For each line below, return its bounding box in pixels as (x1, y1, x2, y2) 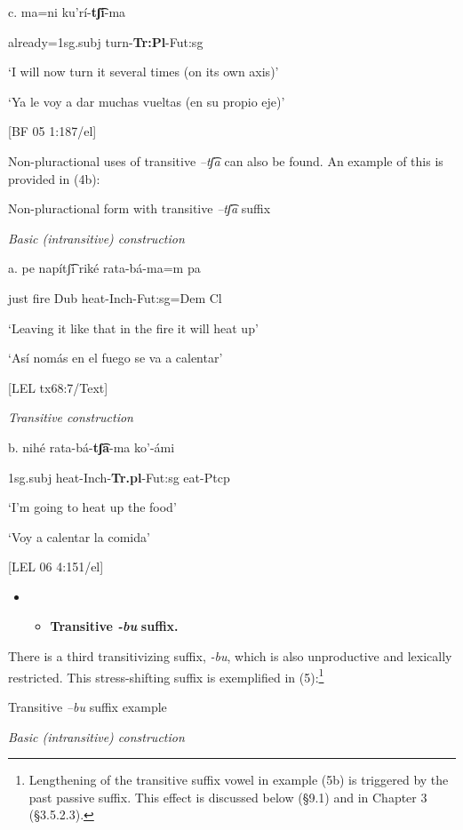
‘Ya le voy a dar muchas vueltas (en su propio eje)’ (8, 92, 285, 110)
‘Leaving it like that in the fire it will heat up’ (8, 318, 259, 337)
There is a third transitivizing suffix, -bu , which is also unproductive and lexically (8, 647, 452, 666)
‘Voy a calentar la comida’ (8, 527, 150, 546)
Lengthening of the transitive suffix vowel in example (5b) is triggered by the (28, 770, 449, 789)
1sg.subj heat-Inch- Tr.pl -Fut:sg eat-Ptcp (8, 467, 230, 486)
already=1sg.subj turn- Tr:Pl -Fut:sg (8, 32, 204, 51)
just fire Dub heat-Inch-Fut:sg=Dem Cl (8, 288, 222, 307)
